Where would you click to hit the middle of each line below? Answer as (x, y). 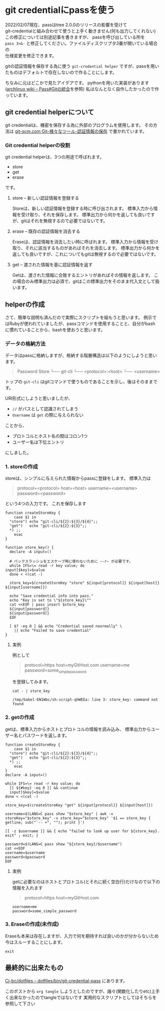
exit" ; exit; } (22, 835)
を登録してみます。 (31, 682)
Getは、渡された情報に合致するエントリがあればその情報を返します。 (82, 275)
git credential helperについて (50, 112)
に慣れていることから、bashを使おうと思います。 (55, 329)
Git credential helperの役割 (38, 145)
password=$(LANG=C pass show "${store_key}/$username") (64, 844)
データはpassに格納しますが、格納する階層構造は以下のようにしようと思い (81, 356)
